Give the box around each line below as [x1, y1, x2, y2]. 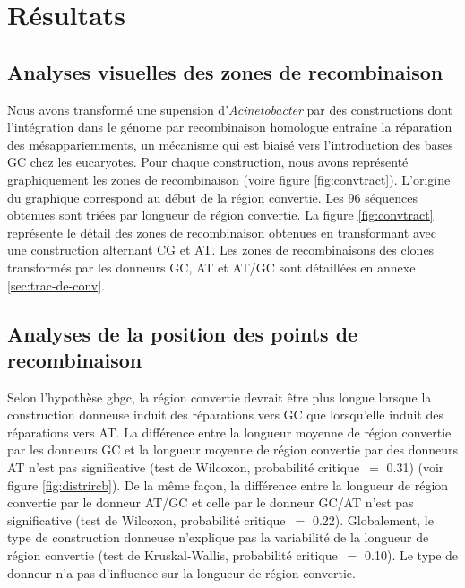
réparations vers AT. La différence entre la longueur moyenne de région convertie [7, 422, 452, 441]
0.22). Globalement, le [312, 510, 434, 529]
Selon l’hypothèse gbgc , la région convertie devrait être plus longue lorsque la [7, 387, 432, 406]
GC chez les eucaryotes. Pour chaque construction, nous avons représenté [7, 152, 409, 171]
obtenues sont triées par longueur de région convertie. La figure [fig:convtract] [7, 205, 434, 224]
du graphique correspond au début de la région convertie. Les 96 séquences [7, 187, 418, 206]
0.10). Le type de [365, 546, 459, 565]
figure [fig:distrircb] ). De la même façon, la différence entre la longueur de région [7, 475, 449, 494]
